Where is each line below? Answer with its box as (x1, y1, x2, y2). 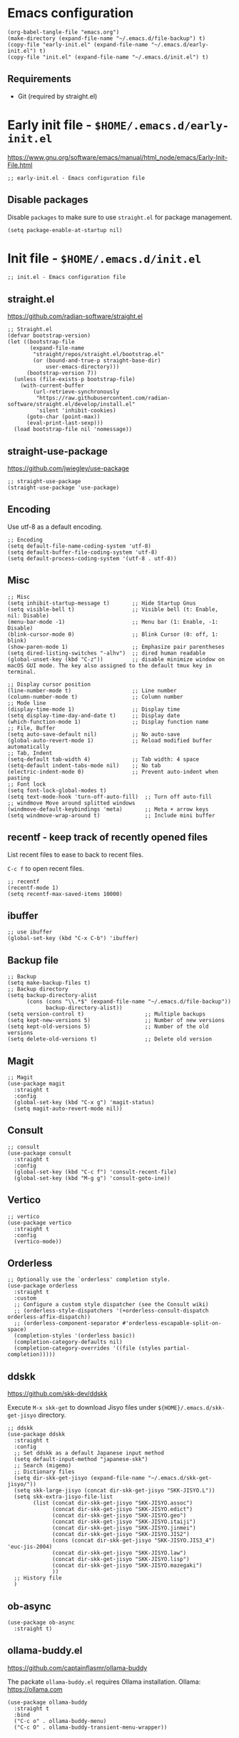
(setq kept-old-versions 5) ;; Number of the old (7, 1023, 209, 1031)
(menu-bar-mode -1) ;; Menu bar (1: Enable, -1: (7, 618, 219, 625)
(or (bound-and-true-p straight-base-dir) (33, 357, 161, 365)
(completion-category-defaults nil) (14, 1338, 123, 1346)
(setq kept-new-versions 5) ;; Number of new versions (7, 1017, 225, 1024)
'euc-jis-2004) (7, 1543, 53, 1550)
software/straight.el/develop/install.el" (7, 401, 136, 408)
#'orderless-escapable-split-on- (122, 1320, 222, 1327)
